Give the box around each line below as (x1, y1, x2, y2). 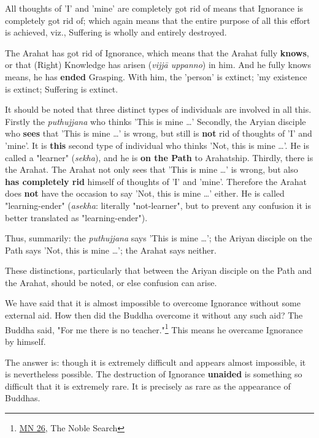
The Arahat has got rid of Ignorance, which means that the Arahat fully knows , (5, 46, 309, 59)
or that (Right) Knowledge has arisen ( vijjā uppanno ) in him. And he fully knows (5, 58, 311, 71)
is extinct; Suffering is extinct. (5, 82, 118, 95)
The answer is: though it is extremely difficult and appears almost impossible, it (5, 355, 306, 368)
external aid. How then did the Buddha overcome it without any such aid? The (5, 309, 303, 322)
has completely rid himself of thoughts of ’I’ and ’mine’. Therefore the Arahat (5, 175, 307, 187)
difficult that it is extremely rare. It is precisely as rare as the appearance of (5, 379, 291, 392)
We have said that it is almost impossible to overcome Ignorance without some (5, 296, 301, 309)
